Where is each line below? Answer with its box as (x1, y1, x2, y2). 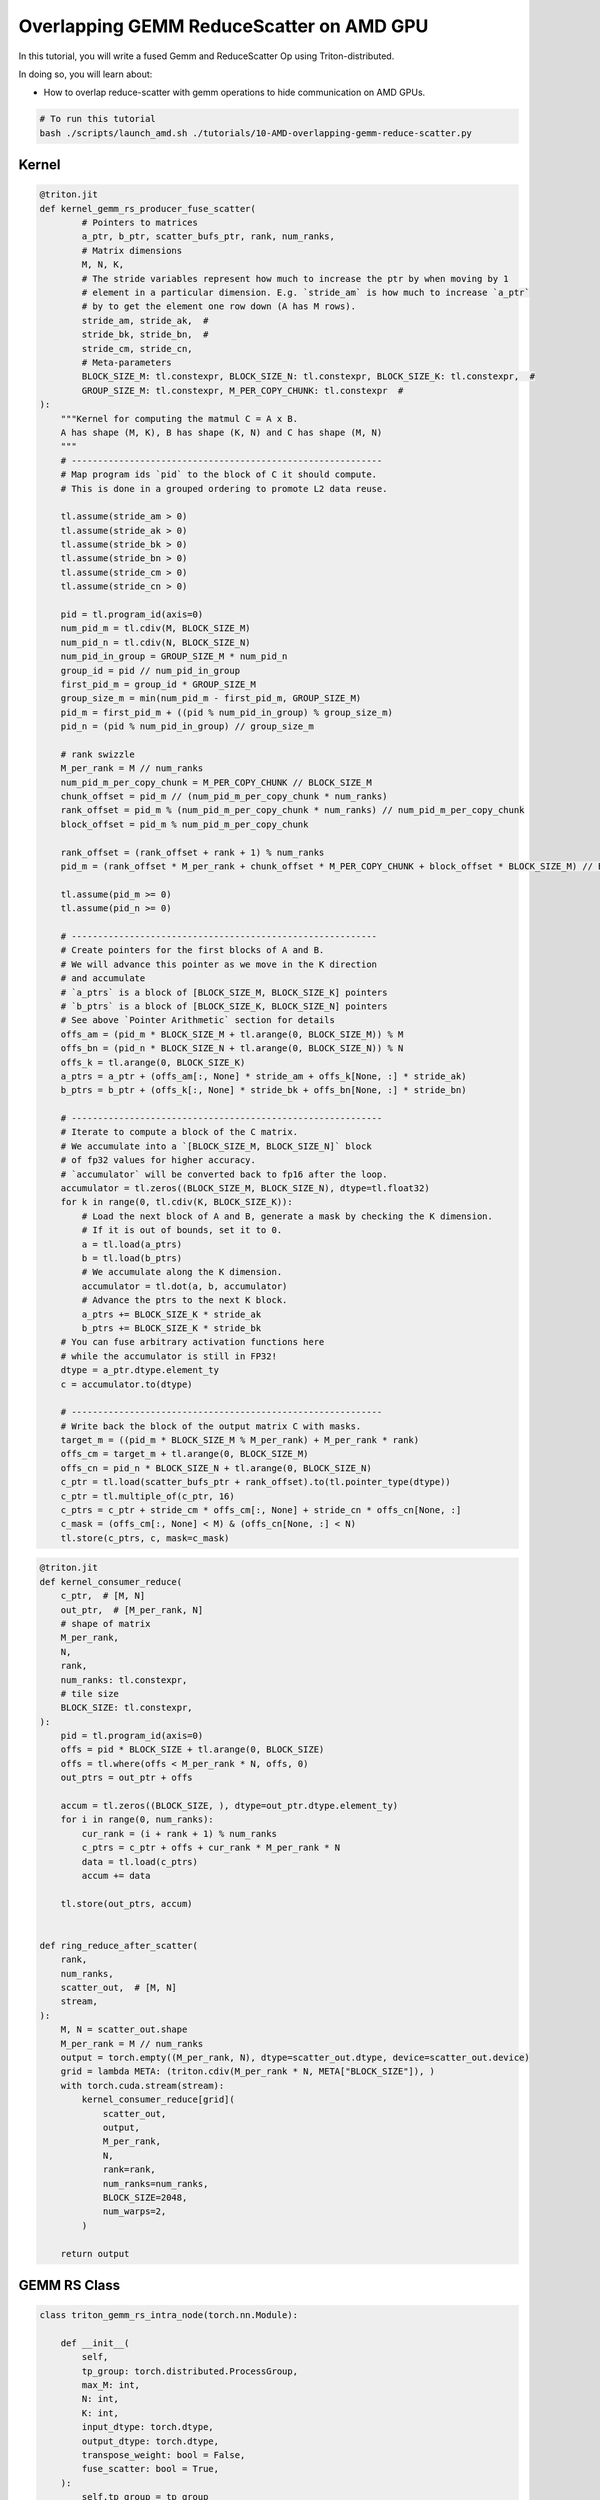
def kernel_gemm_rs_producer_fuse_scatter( (39, 203, 257, 214)
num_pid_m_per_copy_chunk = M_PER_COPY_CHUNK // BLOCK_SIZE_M (60, 776, 372, 788)
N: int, (81, 2393, 120, 2405)
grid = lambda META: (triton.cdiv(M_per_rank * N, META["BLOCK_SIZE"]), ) (60, 2066, 435, 2077)
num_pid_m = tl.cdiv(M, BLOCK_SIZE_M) (60, 623, 251, 634)
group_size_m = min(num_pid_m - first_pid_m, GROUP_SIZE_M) (60, 693, 362, 704)
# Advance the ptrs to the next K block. (81, 1295, 288, 1306)
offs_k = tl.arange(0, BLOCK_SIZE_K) (60, 1056, 246, 1068)
